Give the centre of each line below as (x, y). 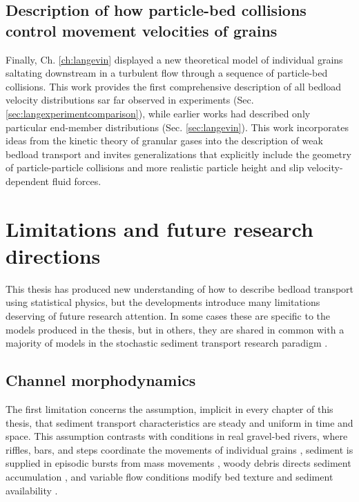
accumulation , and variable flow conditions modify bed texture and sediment (169, 476)
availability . (32, 490)
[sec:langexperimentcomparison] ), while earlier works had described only (158, 113)
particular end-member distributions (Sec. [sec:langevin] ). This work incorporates (177, 127)
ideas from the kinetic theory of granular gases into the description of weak (164, 141)
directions (53, 255)
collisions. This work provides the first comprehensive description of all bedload (174, 86)
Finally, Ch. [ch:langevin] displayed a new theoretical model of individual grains (174, 59)
